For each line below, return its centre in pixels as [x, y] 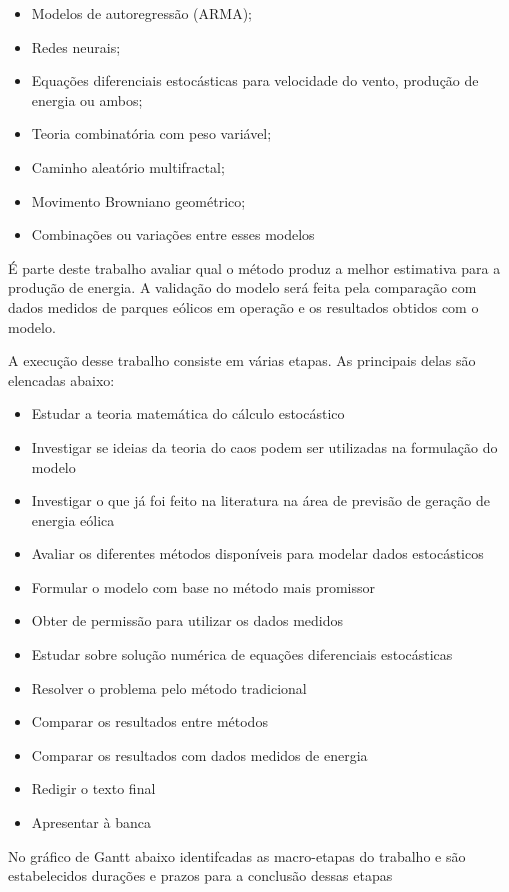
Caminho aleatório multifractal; [128, 166]
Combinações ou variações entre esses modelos [173, 234]
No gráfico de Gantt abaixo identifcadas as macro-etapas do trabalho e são [237, 855]
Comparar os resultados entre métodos [149, 721]
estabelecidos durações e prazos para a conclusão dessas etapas [200, 875]
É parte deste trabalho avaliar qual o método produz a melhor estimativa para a [254, 267]
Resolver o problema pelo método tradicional [169, 687]
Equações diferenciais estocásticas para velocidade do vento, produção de [255, 80]
